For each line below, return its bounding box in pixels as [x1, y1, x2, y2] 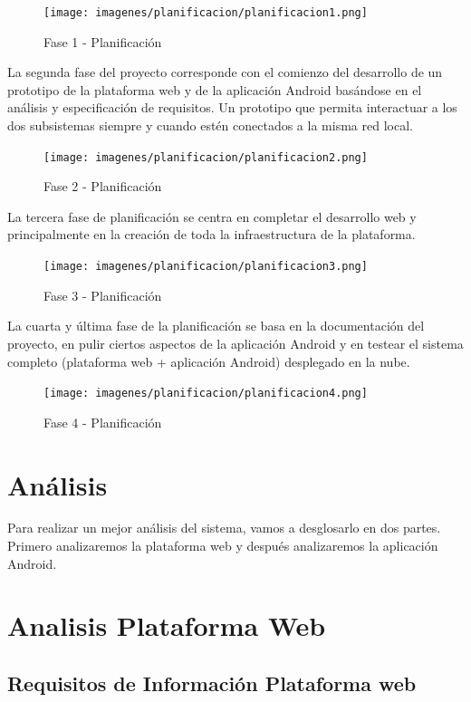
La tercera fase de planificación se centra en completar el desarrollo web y [7, 207, 417, 226]
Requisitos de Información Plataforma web [7, 669, 417, 697]
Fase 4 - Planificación [43, 412, 162, 431]
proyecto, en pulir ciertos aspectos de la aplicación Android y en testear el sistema [7, 333, 464, 352]
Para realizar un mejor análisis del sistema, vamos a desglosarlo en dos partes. [7, 518, 441, 537]
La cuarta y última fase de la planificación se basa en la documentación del [7, 316, 425, 335]
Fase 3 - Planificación [43, 285, 162, 304]
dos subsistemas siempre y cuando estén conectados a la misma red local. [7, 116, 413, 135]
